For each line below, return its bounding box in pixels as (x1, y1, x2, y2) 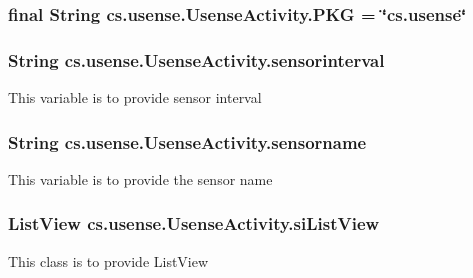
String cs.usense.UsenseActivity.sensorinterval (8, 47, 385, 72)
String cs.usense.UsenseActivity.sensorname (8, 129, 367, 154)
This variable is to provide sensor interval (8, 87, 262, 108)
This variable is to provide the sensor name (8, 168, 273, 189)
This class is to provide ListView (8, 250, 209, 271)
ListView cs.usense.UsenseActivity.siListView (8, 211, 380, 236)
